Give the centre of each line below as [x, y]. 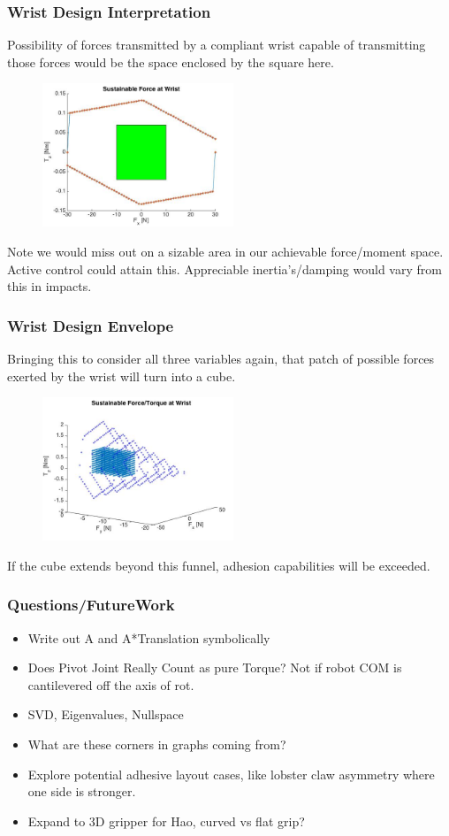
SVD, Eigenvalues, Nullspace [106, 714]
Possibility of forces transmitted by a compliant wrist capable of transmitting [217, 45]
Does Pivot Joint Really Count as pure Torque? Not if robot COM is [215, 667]
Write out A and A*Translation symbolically [149, 637]
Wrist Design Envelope [91, 325]
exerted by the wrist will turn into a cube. [122, 376]
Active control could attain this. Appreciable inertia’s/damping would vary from [224, 268]
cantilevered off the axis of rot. [111, 684]
